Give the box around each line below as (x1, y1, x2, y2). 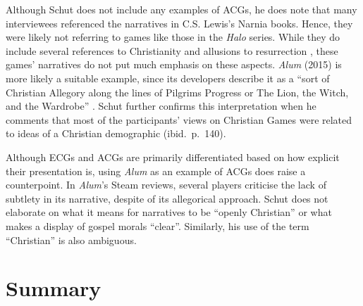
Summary (6, 274, 101, 302)
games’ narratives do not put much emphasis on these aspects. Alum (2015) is (6, 57, 342, 72)
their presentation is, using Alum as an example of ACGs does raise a (6, 163, 306, 178)
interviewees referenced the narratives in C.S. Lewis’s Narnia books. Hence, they (6, 15, 353, 30)
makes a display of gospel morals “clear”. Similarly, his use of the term (6, 218, 309, 233)
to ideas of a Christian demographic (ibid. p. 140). (6, 126, 226, 141)
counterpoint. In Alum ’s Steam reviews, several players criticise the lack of (6, 177, 326, 192)
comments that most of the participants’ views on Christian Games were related (6, 112, 352, 127)
